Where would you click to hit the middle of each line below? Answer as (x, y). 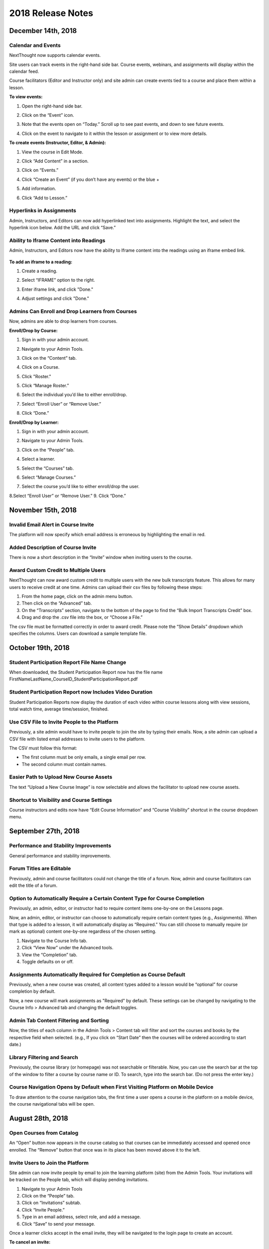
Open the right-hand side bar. (52, 106)
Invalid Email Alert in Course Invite (52, 525)
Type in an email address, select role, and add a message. (81, 1217)
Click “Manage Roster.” (45, 386)
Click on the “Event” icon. (48, 115)
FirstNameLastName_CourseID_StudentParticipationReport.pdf (73, 679)
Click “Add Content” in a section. (55, 161)
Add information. (39, 189)
